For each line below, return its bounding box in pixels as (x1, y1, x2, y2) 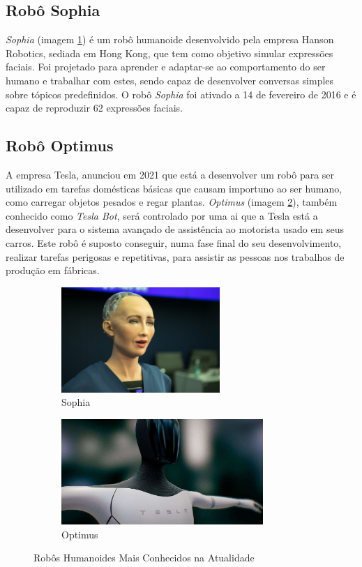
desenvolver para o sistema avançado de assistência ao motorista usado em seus (6, 222, 344, 236)
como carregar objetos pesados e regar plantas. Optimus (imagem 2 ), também (6, 195, 338, 209)
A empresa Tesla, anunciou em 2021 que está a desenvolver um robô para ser (6, 167, 335, 181)
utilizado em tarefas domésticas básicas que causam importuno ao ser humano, (6, 181, 342, 195)
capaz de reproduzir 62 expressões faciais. (6, 100, 183, 115)
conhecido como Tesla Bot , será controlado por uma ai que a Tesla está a (6, 208, 318, 222)
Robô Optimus (6, 135, 114, 156)
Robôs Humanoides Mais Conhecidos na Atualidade (33, 550, 255, 565)
